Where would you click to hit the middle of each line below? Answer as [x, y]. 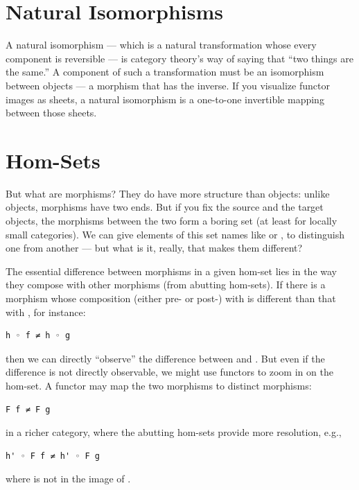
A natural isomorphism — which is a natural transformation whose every [161, 45]
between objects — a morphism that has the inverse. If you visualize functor [168, 85]
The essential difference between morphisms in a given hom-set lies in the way [172, 271]
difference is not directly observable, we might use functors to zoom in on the [169, 372]
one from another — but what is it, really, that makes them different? [154, 248]
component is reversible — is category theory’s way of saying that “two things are [179, 58]
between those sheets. [51, 113]
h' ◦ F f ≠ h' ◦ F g [53, 456]
